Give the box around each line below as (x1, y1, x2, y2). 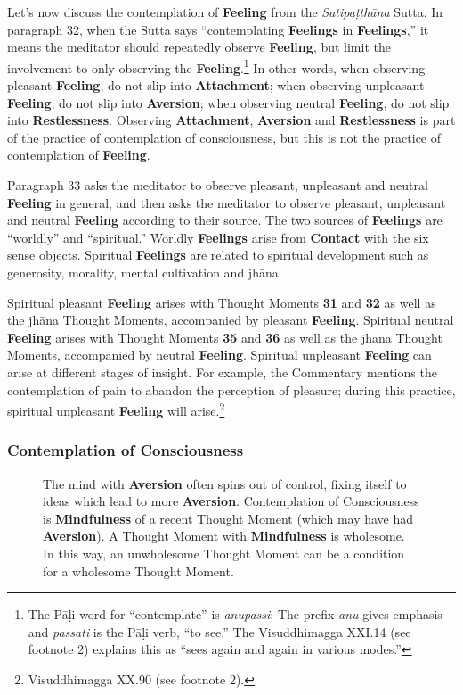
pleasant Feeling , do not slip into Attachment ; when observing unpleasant (7, 76, 425, 95)
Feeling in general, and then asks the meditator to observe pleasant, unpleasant (7, 193, 446, 211)
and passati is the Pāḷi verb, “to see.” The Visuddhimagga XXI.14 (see (28, 622, 411, 641)
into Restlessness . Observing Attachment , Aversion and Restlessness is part (7, 111, 456, 129)
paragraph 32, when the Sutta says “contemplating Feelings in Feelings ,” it (7, 20, 429, 38)
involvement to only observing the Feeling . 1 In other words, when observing (7, 55, 426, 77)
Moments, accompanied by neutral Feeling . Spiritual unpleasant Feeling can (7, 345, 432, 364)
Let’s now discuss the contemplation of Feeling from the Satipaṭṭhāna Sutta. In (7, 3, 443, 21)
